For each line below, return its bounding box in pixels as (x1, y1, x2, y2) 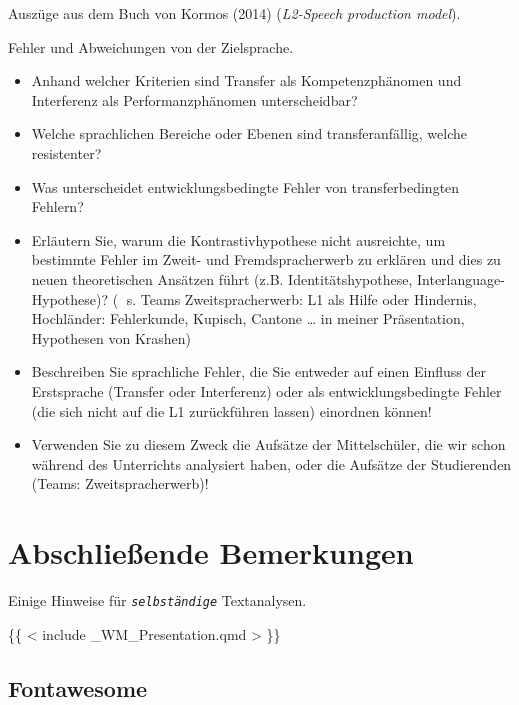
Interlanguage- (416, 268, 505, 289)
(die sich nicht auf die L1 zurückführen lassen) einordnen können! (31, 400, 432, 421)
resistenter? (31, 142, 102, 163)
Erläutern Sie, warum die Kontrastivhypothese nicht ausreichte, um (31, 229, 446, 250)
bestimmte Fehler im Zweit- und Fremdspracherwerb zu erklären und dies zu (31, 249, 501, 270)
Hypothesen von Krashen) (31, 327, 192, 348)
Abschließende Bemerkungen (8, 532, 414, 573)
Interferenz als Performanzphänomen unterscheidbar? (31, 89, 358, 110)
